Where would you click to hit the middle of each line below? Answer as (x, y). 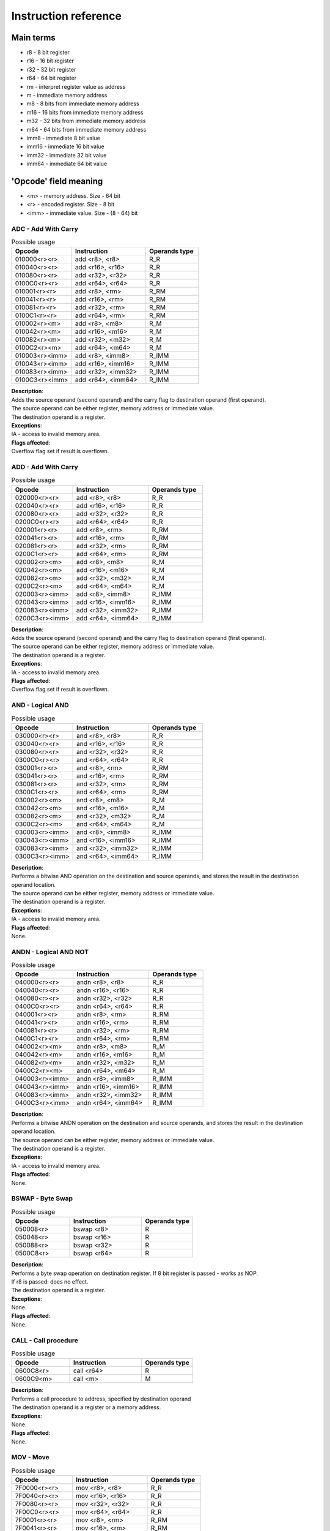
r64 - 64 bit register (51, 78)
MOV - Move (31, 1458)
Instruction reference (67, 16)
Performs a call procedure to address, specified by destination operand (101, 1399)
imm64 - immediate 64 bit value (67, 164)
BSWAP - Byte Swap (42, 1198)
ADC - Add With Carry (45, 228)
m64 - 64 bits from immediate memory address (86, 129)
